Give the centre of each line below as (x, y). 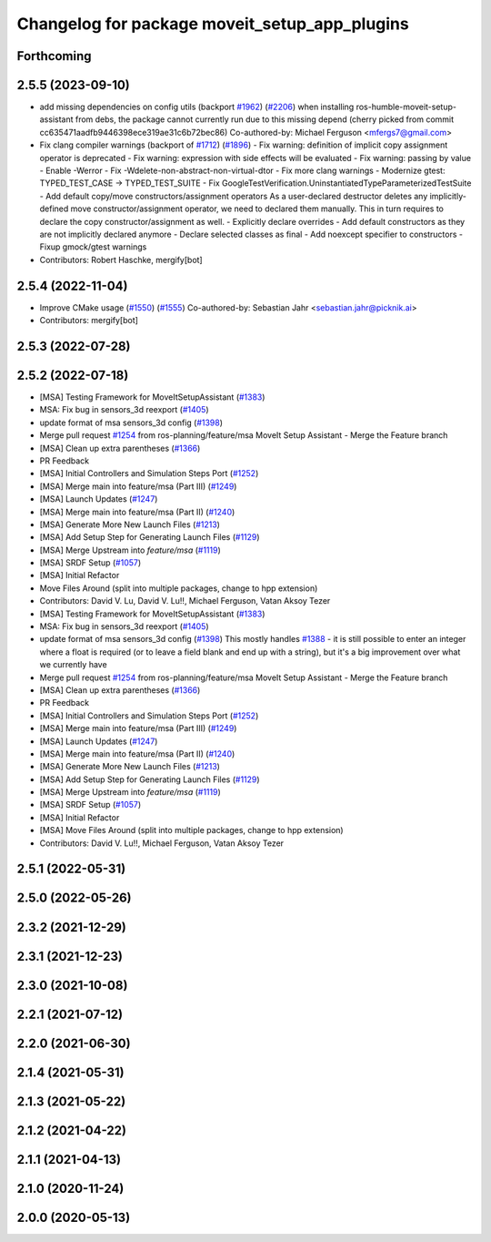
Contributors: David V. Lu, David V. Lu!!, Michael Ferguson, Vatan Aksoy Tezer (185, 601)
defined (54, 209)
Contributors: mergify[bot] (89, 321)
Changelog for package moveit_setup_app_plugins (213, 24)
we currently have (74, 665)
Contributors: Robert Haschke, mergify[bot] (121, 260)
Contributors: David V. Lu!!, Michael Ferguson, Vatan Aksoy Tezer (162, 843)
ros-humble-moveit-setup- (406, 107)
